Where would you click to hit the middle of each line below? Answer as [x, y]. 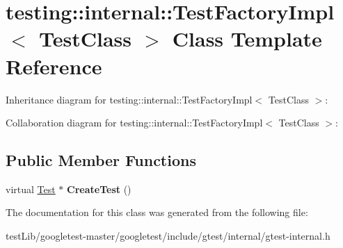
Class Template [247, 39]
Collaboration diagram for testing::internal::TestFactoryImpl [134, 123]
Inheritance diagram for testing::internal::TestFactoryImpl [129, 99]
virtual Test [31, 189]
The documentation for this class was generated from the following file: [157, 212]
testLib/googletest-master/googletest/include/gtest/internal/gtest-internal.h [168, 236]
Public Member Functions [101, 160]
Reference [54, 66]
